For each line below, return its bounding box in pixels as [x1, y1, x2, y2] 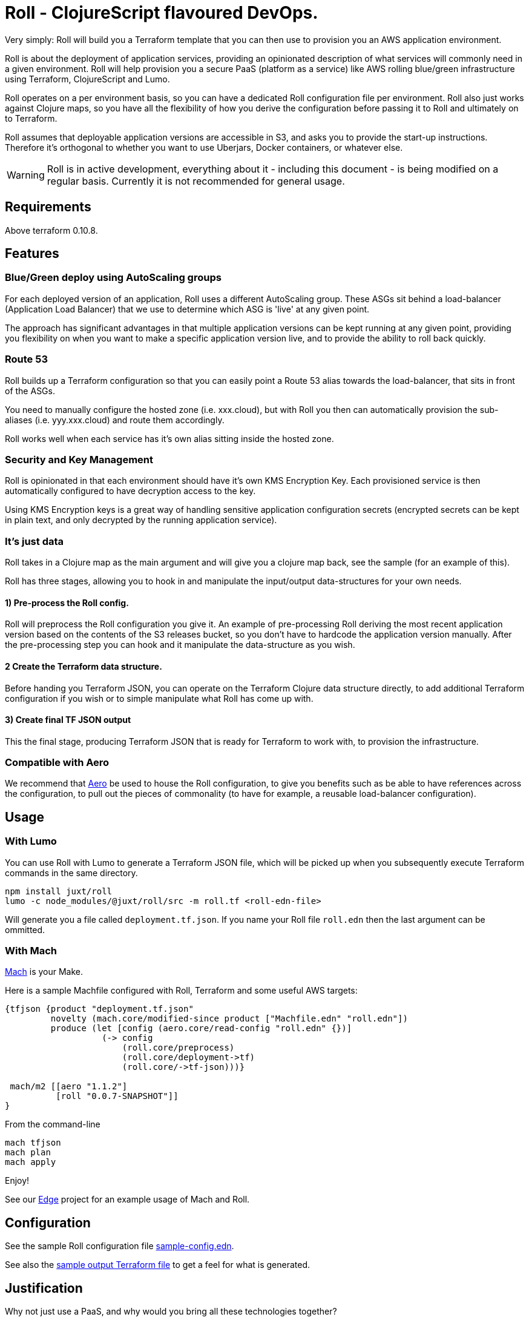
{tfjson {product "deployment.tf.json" [5, 1004, 194, 1014]
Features [5, 246, 59, 262]
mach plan [5, 1147, 51, 1158]
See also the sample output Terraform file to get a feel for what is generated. [5, 1259, 310, 1270]
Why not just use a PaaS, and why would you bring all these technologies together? [5, 1306, 337, 1317]
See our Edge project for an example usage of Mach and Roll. [5, 1194, 250, 1205]
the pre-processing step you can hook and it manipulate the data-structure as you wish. [5, 639, 355, 650]
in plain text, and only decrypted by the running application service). [5, 515, 277, 526]
